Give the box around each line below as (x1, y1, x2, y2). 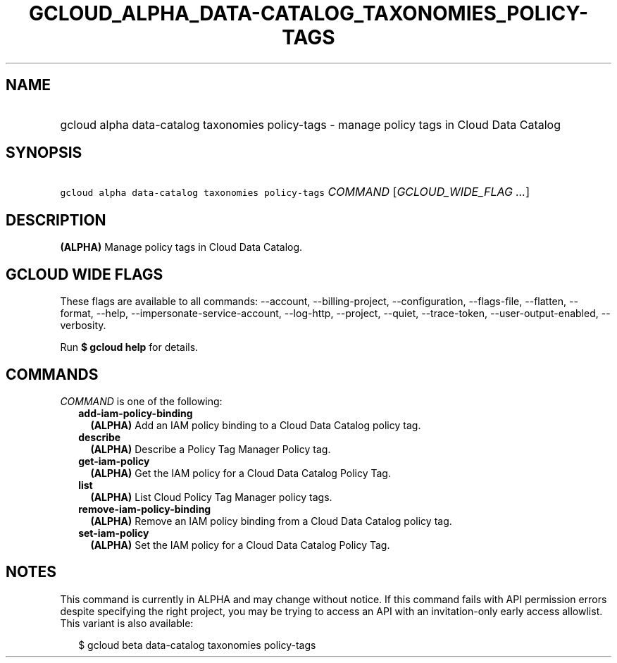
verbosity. (60, 319, 106, 332)
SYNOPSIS (6, 144, 82, 162)
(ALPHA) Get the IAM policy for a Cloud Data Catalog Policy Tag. (90, 466, 391, 479)
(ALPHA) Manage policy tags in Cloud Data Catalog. (60, 241, 303, 254)
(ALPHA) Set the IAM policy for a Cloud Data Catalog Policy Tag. (90, 538, 390, 551)
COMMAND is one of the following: (60, 395, 223, 407)
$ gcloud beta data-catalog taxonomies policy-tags (78, 638, 316, 651)
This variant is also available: (60, 616, 194, 629)
